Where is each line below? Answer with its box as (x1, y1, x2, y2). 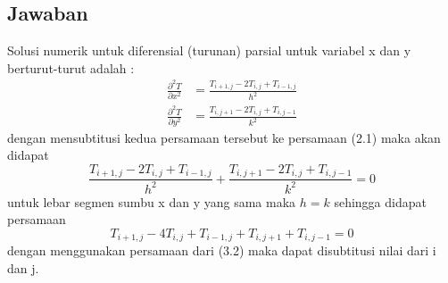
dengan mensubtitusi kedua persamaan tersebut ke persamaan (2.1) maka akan (7, 128, 441, 146)
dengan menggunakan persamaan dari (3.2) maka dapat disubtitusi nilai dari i (7, 241, 436, 260)
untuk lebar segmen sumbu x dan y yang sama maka (7, 192, 296, 211)
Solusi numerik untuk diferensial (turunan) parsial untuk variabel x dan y (7, 41, 411, 60)
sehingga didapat (334, 192, 427, 211)
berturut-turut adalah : (7, 58, 135, 77)
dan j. (7, 259, 39, 278)
